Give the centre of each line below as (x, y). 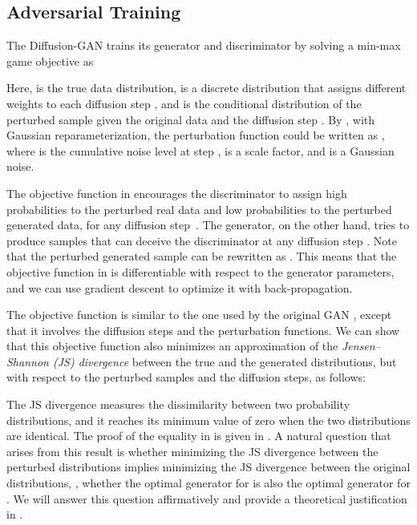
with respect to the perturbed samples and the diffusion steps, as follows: (186, 377)
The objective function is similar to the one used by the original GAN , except (199, 315)
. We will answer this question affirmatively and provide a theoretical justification (207, 498)
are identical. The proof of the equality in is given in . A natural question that (199, 436)
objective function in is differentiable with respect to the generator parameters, (200, 271)
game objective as (50, 61)
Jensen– (361, 346)
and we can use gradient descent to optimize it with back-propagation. (180, 287)
